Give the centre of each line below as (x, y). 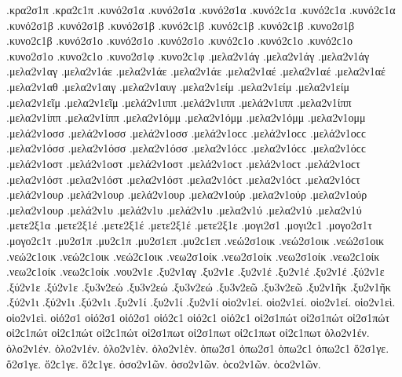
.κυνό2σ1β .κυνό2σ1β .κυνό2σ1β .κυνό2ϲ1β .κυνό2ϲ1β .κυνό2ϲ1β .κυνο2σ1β (181, 25)
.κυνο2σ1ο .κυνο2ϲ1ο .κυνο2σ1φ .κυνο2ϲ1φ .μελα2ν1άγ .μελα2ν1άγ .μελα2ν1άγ (188, 55)
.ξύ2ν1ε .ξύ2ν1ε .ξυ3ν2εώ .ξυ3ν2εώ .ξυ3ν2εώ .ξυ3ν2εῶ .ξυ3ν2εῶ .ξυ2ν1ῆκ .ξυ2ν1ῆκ (199, 286)
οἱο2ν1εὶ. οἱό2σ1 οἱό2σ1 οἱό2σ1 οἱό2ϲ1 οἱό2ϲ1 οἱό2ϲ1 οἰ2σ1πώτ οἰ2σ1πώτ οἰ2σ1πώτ (198, 317)
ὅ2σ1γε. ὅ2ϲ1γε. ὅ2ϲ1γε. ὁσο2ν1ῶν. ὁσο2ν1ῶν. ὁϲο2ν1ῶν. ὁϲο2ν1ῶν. (164, 363)
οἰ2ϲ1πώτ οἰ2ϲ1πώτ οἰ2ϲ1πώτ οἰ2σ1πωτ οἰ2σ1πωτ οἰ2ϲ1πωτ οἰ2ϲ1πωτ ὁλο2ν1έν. (188, 333)
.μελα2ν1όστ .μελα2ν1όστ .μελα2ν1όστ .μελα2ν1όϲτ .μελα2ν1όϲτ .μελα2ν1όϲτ (183, 179)
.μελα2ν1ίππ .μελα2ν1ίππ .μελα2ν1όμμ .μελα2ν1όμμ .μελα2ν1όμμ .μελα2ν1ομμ (186, 117)
